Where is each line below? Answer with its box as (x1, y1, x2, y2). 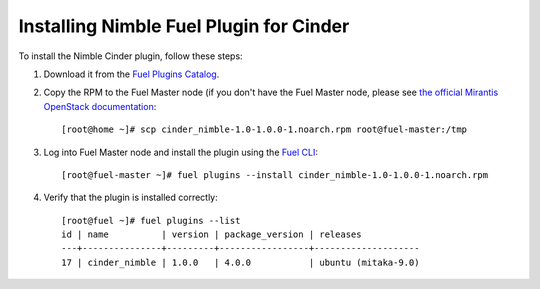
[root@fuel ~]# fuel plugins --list (61, 215, 241, 226)
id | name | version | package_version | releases (61, 229, 362, 240)
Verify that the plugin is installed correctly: (43, 191, 219, 204)
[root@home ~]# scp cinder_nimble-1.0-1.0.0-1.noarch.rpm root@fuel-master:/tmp (61, 124, 468, 135)
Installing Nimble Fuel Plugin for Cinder (18, 15, 350, 37)
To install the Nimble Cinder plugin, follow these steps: (18, 50, 244, 62)
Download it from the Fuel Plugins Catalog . (43, 68, 220, 80)
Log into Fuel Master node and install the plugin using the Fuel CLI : (43, 146, 319, 158)
